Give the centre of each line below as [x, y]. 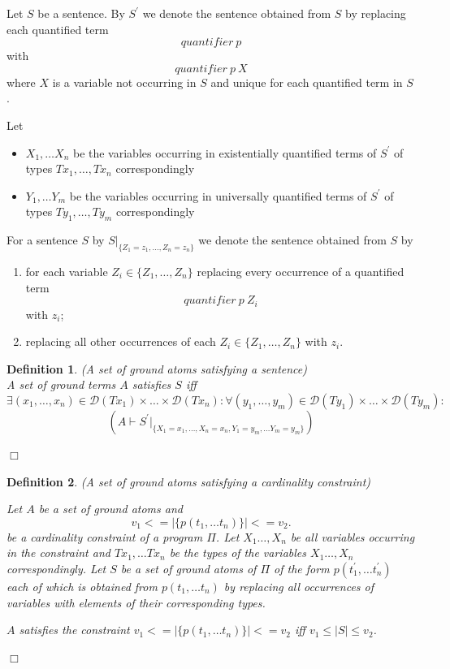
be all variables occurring [353, 536]
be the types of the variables [238, 552]
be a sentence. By [81, 13]
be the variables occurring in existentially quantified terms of [225, 152]
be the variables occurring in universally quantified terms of [218, 195]
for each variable [67, 271]
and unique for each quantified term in [307, 82]
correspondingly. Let [56, 568]
